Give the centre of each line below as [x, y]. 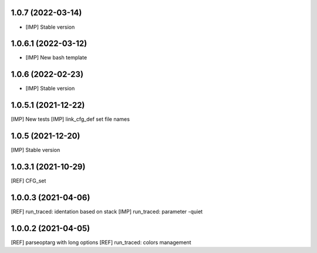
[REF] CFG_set [28, 181]
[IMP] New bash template [56, 58]
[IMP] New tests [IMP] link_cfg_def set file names [70, 119]
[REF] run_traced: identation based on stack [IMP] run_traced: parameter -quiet [107, 211]
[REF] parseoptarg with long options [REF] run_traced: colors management [101, 242]
